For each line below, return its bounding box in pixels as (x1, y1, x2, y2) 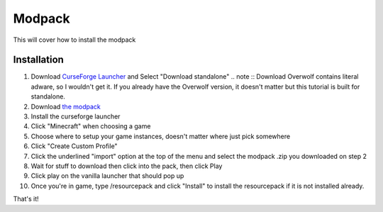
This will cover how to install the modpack (13, 35, 136, 44)
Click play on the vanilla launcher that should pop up (30, 172, 184, 180)
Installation (13, 54, 64, 66)
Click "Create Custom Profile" (30, 142, 118, 150)
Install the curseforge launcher (30, 112, 121, 121)
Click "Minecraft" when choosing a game (30, 122, 151, 130)
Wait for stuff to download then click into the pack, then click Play (30, 162, 223, 170)
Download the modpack (30, 102, 101, 111)
